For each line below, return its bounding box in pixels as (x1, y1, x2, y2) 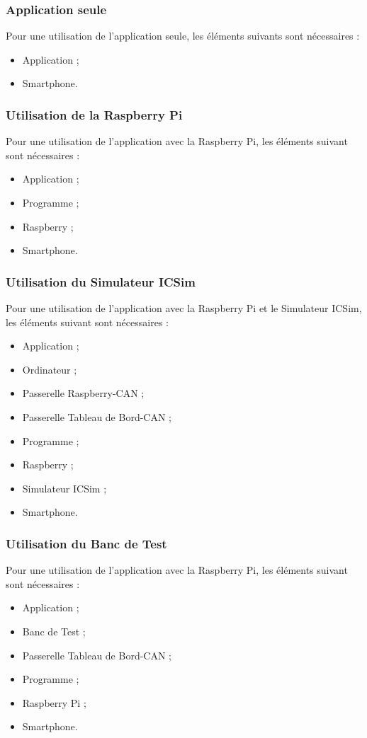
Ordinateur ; (22, 362, 77, 376)
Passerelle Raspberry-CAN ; (22, 386, 145, 400)
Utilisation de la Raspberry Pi (6, 105, 183, 123)
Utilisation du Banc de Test (6, 534, 167, 552)
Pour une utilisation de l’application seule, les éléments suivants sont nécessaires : (6, 28, 360, 43)
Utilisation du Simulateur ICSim (6, 272, 196, 290)
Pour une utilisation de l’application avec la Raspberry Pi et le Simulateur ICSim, (6, 301, 362, 315)
